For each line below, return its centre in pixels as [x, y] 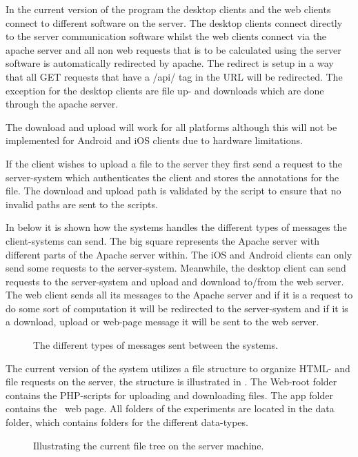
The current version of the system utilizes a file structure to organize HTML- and [178, 368]
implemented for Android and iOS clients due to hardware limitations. [154, 140]
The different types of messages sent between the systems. [156, 345]
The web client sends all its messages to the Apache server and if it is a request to [179, 295]
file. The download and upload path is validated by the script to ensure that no [173, 191]
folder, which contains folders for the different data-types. [127, 422]
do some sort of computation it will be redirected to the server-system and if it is [177, 308]
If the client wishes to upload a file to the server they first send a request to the [174, 163]
